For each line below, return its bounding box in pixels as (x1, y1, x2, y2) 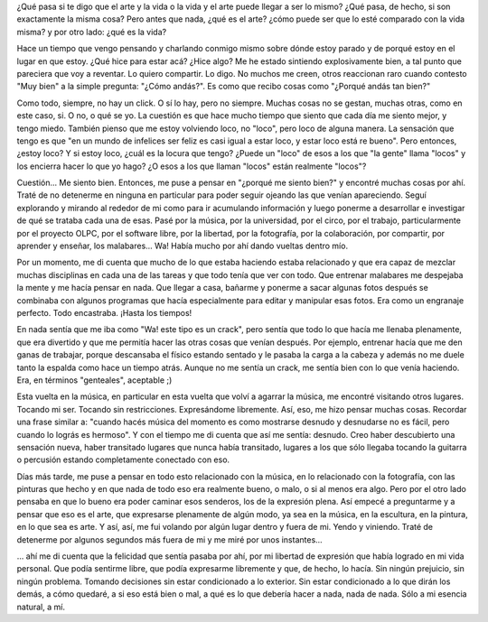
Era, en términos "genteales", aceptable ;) (16, 375, 173, 385)
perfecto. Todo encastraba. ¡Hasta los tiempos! (16, 307, 192, 318)
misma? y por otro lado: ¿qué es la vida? (16, 26, 167, 37)
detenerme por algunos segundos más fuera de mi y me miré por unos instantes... (16, 534, 323, 545)
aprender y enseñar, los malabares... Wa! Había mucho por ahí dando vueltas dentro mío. (16, 240, 348, 252)
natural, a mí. (16, 601, 65, 612)
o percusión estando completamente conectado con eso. (16, 454, 230, 465)
